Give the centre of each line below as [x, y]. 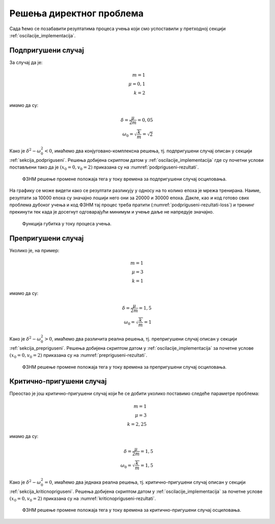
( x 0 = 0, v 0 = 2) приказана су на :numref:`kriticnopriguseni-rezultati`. [83, 499]
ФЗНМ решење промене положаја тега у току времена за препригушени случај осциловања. [124, 367]
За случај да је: [26, 62]
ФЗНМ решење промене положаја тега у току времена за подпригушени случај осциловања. [124, 179]
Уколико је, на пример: [34, 250]
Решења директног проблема [76, 13]
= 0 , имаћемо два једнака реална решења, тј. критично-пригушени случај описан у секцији [145, 482]
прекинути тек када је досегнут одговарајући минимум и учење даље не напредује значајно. [112, 212]
